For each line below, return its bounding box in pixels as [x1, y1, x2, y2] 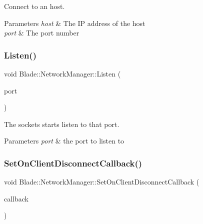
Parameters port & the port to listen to [4, 135, 124, 146]
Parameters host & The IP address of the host [4, 17, 145, 28]
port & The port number [4, 27, 79, 38]
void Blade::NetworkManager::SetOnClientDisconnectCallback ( [4, 176, 199, 187]
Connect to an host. [4, 1, 65, 11]
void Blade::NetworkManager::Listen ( [4, 68, 121, 78]
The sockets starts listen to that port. [4, 118, 119, 129]
